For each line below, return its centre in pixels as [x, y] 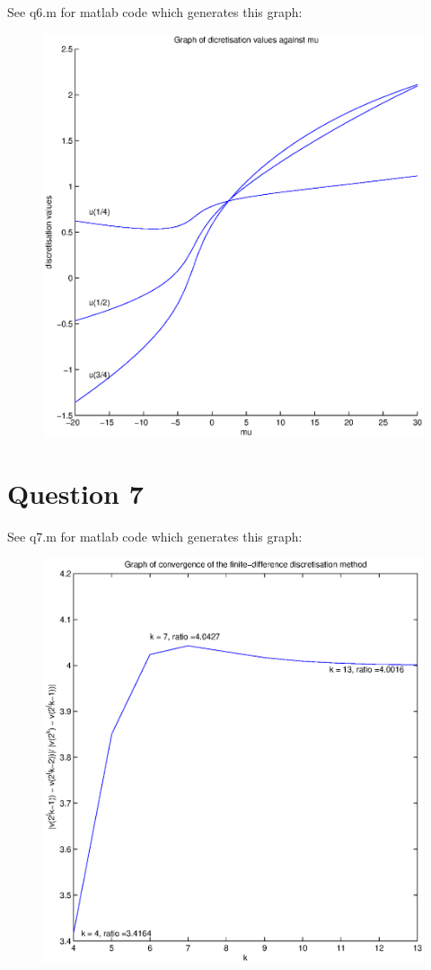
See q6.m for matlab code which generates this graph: [155, 12]
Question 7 [75, 494]
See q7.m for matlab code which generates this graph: [155, 537]
